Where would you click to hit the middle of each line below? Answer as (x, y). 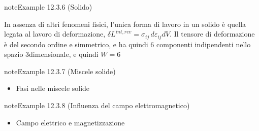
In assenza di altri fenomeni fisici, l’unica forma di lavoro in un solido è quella (125, 24)
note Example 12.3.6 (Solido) (48, 7)
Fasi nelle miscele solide (53, 88)
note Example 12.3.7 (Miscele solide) (60, 71)
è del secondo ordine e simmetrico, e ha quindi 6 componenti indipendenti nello (127, 44)
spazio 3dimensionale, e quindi (51, 54)
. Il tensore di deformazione (212, 34)
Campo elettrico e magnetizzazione (70, 122)
